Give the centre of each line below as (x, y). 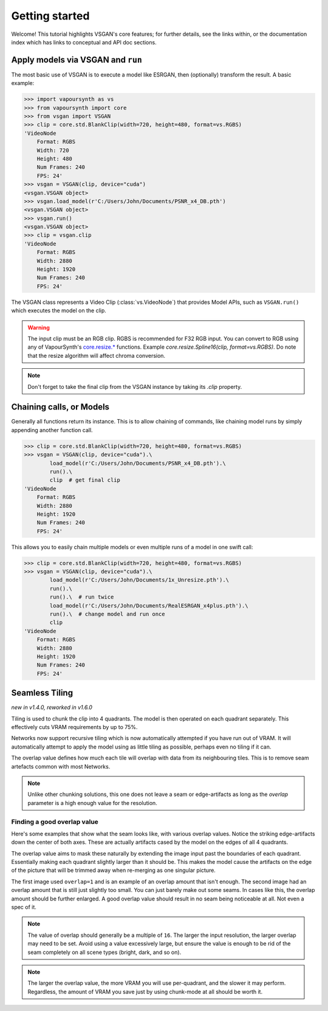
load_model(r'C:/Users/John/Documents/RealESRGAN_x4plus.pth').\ (149, 605)
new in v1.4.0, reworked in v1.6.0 (52, 707)
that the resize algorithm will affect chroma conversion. (97, 355)
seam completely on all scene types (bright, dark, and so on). (104, 952)
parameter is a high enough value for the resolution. (92, 803)
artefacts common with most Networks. (61, 766)
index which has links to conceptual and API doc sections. (84, 42)
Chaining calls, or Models (60, 407)
